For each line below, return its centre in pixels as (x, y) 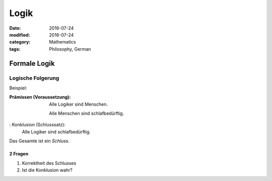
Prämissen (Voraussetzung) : (40, 97)
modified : (20, 35)
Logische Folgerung (34, 78)
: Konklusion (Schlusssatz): (37, 125)
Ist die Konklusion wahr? (47, 170)
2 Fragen (19, 154)
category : (20, 42)
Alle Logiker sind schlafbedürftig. (56, 132)
